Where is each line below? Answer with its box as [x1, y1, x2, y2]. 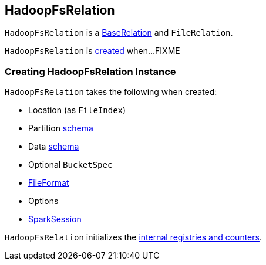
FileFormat [28, 178, 69, 188]
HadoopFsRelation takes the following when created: [5, 87, 217, 97]
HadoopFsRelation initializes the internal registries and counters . [5, 232, 262, 243]
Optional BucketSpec [28, 159, 113, 170]
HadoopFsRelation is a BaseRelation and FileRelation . [5, 28, 233, 38]
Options [28, 196, 59, 206]
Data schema [28, 141, 79, 152]
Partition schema [28, 123, 93, 134]
